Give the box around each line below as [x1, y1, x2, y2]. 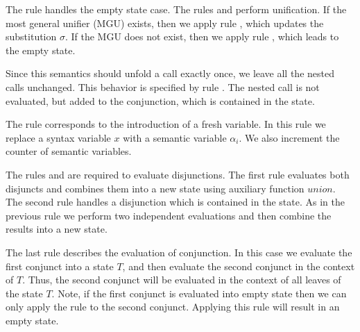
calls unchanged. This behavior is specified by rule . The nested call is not [6, 79, 320, 94]
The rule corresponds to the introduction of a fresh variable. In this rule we [6, 117, 326, 131]
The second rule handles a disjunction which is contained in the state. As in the [6, 194, 345, 209]
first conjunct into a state [6, 258, 114, 273]
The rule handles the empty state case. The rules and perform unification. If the [6, 2, 347, 16]
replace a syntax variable [6, 130, 111, 144]
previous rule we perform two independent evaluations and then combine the [6, 208, 332, 222]
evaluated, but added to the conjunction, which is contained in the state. [6, 93, 315, 108]
